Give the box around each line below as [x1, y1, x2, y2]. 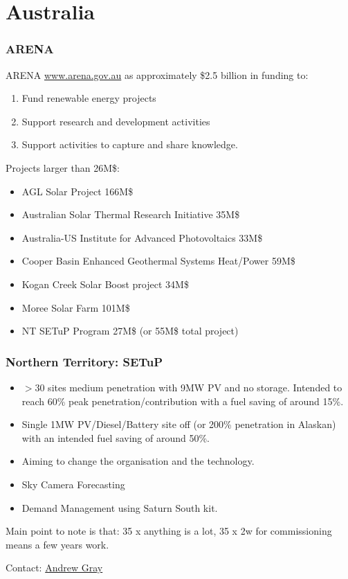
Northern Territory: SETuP [6, 353, 163, 370]
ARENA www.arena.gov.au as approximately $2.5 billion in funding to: [6, 67, 309, 82]
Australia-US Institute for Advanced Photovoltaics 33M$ [21, 230, 263, 244]
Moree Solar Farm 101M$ [21, 300, 130, 314]
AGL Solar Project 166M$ [21, 184, 134, 198]
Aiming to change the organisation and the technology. [21, 454, 255, 468]
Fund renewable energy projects [21, 91, 156, 105]
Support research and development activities [21, 114, 210, 128]
